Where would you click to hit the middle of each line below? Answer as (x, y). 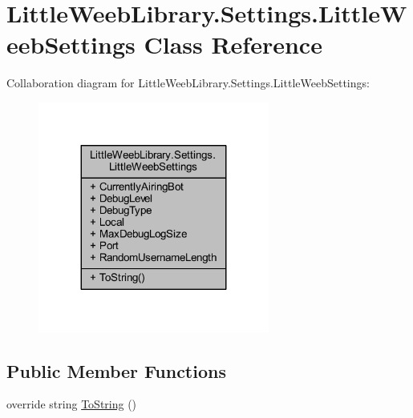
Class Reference (233, 44)
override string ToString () (72, 404)
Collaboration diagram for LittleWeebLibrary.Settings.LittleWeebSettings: (188, 83)
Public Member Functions (116, 370)
